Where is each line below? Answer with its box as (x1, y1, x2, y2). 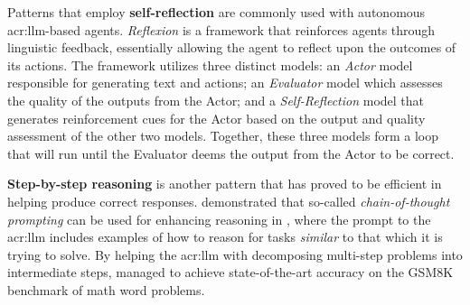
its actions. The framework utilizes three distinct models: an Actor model (7, 55, 413, 74)
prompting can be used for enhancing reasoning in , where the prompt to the (7, 209, 431, 228)
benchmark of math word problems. (7, 280, 205, 299)
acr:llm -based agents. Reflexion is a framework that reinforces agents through (7, 20, 436, 39)
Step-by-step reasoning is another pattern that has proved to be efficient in (7, 174, 442, 193)
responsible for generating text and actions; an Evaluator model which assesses (7, 73, 443, 92)
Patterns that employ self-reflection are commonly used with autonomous (7, 3, 426, 21)
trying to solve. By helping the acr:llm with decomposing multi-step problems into (7, 245, 463, 263)
